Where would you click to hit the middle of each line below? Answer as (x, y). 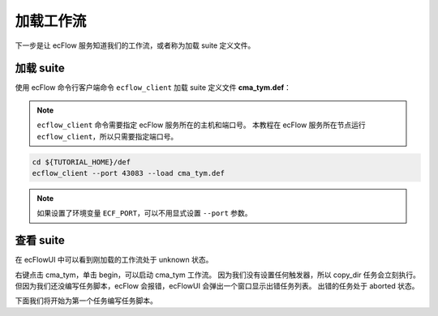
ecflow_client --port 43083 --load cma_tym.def (128, 173)
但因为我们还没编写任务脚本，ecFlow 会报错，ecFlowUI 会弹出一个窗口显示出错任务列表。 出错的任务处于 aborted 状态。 (217, 286)
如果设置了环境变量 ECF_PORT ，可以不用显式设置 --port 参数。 (144, 213)
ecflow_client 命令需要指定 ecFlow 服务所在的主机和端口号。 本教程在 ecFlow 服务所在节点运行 (202, 125)
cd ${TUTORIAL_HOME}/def (82, 162)
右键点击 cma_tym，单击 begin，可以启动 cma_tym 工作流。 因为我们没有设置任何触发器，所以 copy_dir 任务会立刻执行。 (218, 275)
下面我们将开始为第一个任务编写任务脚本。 (86, 301)
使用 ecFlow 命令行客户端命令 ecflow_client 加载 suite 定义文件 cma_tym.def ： (153, 88)
